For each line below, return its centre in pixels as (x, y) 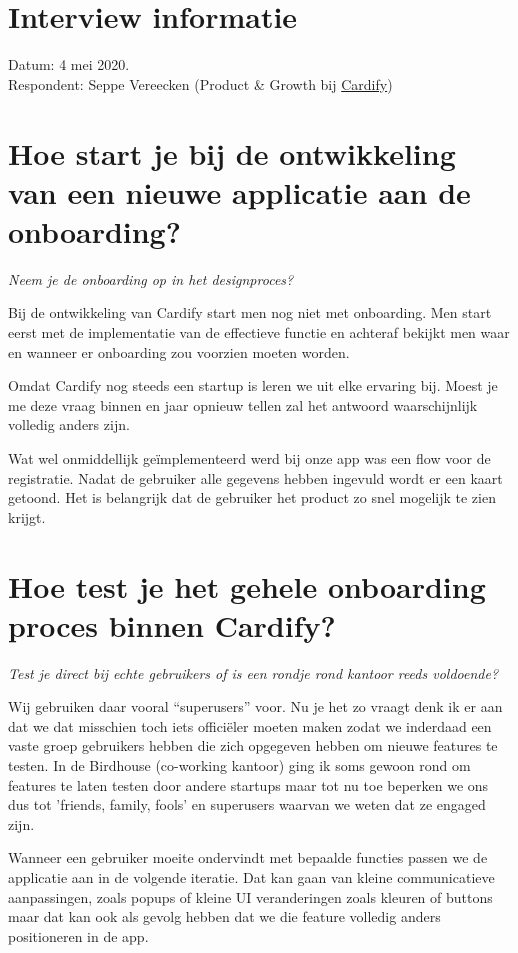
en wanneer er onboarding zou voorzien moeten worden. (179, 351)
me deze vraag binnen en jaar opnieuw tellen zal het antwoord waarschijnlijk (243, 404)
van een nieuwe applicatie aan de (239, 191)
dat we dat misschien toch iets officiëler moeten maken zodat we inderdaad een (250, 725)
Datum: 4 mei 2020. (69, 64)
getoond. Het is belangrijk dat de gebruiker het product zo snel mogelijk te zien (252, 497)
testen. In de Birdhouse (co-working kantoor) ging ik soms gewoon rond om (239, 765)
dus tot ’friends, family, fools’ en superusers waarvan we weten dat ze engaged (247, 804)
